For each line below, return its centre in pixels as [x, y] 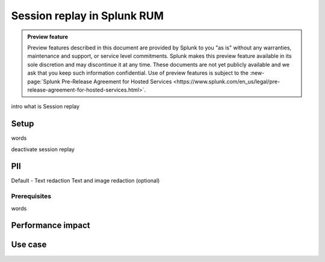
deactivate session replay [43, 149]
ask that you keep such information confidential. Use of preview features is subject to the [138, 73]
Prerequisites [31, 196]
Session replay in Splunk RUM [88, 16]
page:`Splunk [44, 81]
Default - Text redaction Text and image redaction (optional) [85, 181]
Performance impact [51, 226]
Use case [29, 245]
